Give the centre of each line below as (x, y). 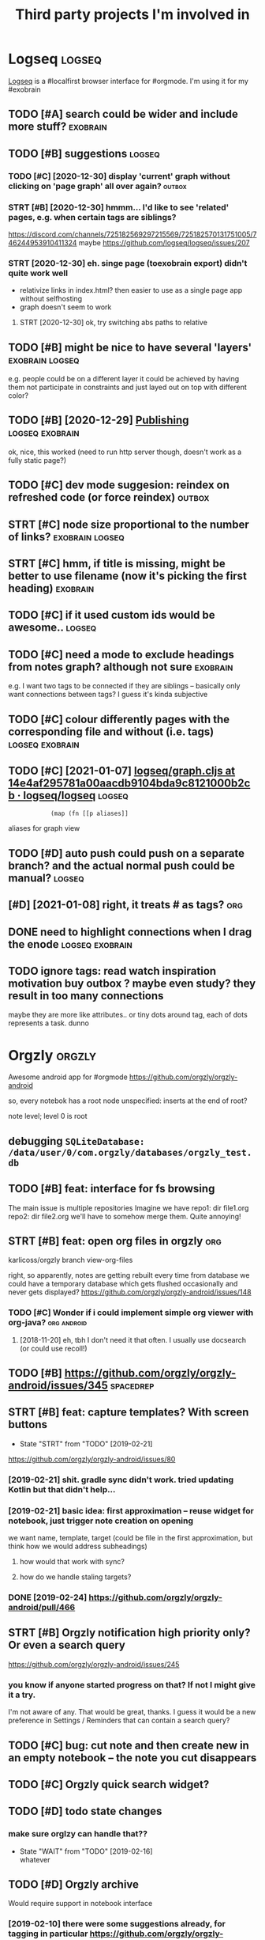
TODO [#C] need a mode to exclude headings (121, 654)
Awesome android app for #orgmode (68, 1077)
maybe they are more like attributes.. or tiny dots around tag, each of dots (128, 1015)
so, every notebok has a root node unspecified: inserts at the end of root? (128, 1101)
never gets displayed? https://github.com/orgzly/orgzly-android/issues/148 (130, 1292)
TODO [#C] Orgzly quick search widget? (109, 1785)
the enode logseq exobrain (70, 944)
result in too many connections (86, 996)
